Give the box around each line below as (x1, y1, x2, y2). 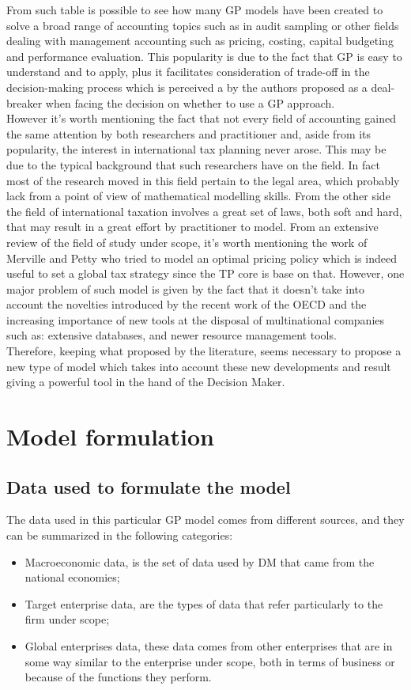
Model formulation (6, 420, 214, 453)
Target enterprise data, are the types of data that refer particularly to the (25, 595, 383, 612)
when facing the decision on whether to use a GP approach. (45, 94, 335, 111)
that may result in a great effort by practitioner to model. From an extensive (6, 218, 379, 235)
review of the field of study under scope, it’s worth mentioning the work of (6, 233, 368, 250)
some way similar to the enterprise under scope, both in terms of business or (25, 653, 395, 669)
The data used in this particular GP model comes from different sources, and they (6, 511, 405, 528)
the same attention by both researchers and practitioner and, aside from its (6, 125, 371, 142)
